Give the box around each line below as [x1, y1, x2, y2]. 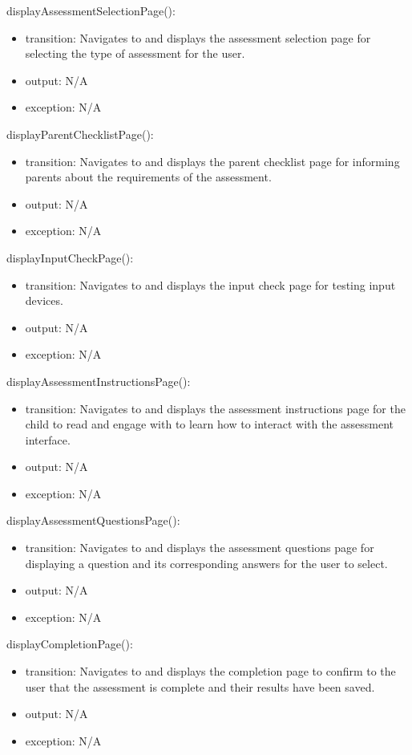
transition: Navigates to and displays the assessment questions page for [25, 539, 374, 556]
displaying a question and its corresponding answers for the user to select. [25, 554, 388, 571]
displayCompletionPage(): [6, 635, 133, 652]
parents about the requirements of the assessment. [25, 168, 272, 185]
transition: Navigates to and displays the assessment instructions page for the [25, 400, 406, 416]
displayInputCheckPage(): [6, 249, 134, 266]
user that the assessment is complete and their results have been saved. [25, 678, 375, 695]
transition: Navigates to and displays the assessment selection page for [25, 29, 371, 46]
